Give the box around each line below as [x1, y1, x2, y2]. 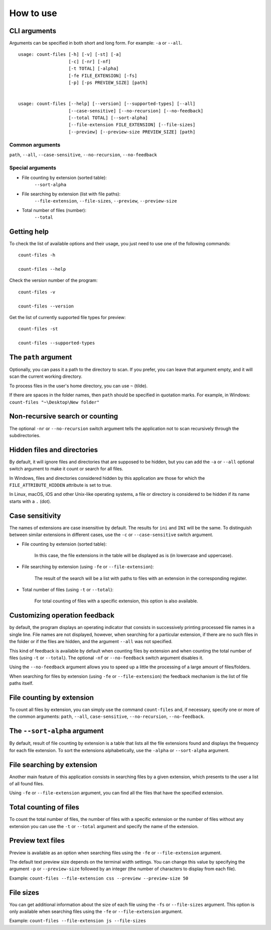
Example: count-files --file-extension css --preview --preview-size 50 [9, 875, 189, 881]
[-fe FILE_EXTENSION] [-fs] [68, 73, 138, 78]
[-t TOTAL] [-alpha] [68, 66, 119, 71]
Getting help [9, 227, 49, 236]
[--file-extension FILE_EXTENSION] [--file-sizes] [68, 122, 196, 128]
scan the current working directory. [9, 373, 83, 379]
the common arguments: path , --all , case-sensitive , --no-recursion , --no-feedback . [9, 713, 205, 719]
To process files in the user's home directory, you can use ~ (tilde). [9, 382, 148, 389]
